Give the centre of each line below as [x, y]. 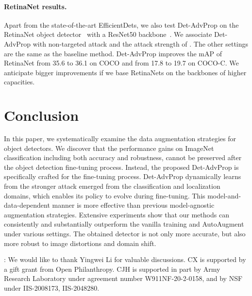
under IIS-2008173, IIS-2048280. [52, 288]
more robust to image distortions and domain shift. [80, 243]
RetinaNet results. [35, 6]
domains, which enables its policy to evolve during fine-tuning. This [105, 195]
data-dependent [27, 205]
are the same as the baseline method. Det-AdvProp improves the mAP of [113, 53]
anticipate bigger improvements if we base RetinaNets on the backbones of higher [125, 72]
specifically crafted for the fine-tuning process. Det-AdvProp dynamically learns [123, 176]
